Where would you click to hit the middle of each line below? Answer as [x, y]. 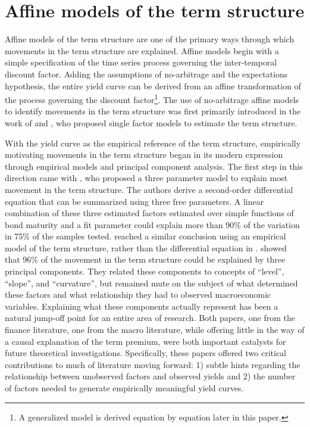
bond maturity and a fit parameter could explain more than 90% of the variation [152, 224]
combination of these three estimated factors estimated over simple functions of [149, 213]
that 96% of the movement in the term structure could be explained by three [145, 259]
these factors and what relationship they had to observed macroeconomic [138, 294]
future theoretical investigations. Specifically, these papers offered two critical [146, 353]
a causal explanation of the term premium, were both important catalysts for [145, 341]
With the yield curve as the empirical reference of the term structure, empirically [153, 143]
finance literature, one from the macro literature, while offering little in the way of [155, 330]
